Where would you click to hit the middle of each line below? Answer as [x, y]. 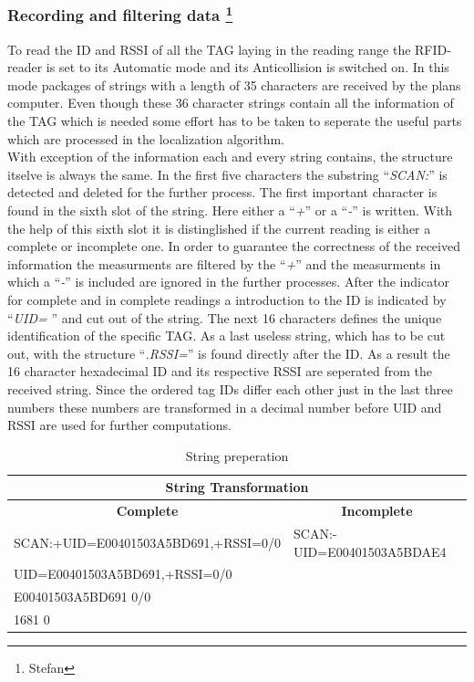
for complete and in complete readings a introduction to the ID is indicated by [227, 299]
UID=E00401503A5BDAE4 [370, 551]
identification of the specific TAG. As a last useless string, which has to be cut [227, 336]
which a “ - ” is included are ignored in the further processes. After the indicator [229, 282]
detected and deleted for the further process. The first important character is [222, 192]
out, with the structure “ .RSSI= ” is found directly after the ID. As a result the [229, 353]
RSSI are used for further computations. [119, 425]
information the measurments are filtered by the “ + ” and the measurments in [224, 263]
